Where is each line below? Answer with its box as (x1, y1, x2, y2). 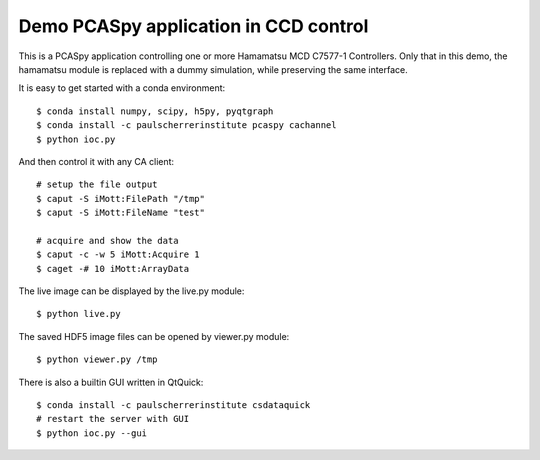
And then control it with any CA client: (18, 155, 175, 167)
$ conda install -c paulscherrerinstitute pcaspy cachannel (36, 120, 337, 131)
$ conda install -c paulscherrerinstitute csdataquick (36, 399, 311, 410)
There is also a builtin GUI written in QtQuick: (18, 376, 204, 388)
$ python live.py (36, 308, 121, 320)
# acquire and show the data (36, 235, 179, 246)
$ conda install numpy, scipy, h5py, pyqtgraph (36, 105, 274, 117)
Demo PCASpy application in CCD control (18, 15, 369, 37)
